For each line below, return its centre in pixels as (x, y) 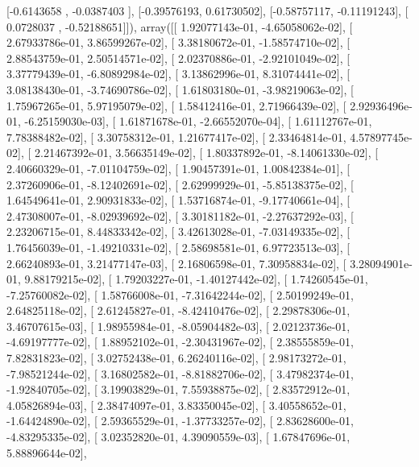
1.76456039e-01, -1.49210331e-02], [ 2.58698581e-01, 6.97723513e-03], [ (178, 247)
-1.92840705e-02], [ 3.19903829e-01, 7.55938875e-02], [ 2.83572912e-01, (178, 389)
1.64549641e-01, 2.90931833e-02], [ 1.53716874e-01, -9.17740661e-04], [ (178, 200)
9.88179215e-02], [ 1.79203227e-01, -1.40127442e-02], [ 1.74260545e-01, (196, 279)
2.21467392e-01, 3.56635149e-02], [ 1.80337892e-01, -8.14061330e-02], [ (206, 153)
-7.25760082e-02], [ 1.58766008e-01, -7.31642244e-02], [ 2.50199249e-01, (180, 294)
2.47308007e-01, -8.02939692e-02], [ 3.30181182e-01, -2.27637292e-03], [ (180, 215)
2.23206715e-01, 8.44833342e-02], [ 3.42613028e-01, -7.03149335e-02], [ (178, 231)
